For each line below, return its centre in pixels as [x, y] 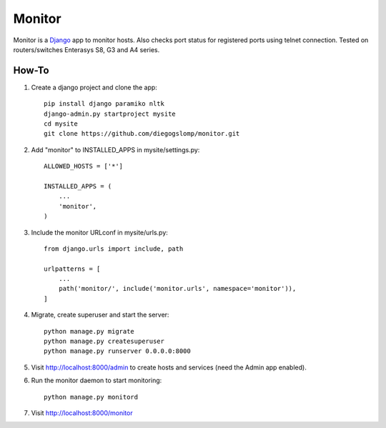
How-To [31, 70]
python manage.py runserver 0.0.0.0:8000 [117, 351]
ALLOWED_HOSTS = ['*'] [84, 166]
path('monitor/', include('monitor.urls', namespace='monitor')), [177, 289]
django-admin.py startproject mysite [110, 114]
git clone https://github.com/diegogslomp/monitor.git [142, 134]
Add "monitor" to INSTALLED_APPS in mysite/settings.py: [115, 149]
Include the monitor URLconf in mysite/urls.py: [99, 232]
